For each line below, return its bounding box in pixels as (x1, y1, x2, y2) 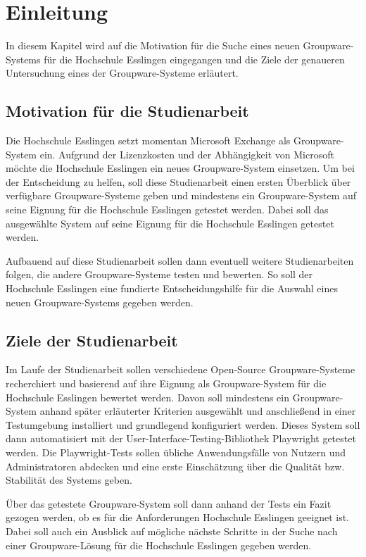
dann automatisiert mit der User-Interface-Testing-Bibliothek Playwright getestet (6, 431, 356, 446)
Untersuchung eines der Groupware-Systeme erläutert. (6, 65, 239, 80)
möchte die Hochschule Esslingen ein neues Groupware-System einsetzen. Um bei (6, 161, 355, 175)
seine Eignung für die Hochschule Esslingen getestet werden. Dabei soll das (6, 202, 329, 217)
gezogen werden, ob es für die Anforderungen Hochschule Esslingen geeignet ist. (6, 510, 349, 525)
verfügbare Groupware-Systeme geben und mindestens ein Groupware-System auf (6, 188, 357, 203)
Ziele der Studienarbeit (6, 329, 178, 351)
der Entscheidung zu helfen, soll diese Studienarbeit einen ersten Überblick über (6, 174, 351, 189)
